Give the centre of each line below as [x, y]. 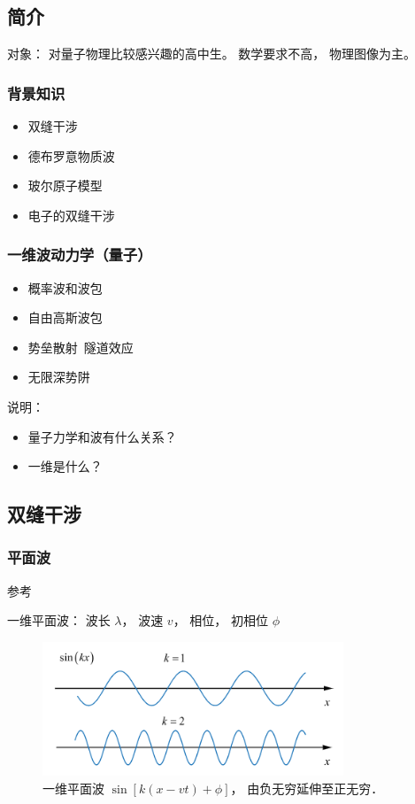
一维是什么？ [65, 466]
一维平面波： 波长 [59, 620]
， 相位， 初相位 [220, 620]
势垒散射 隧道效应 [81, 347]
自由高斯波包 [65, 317]
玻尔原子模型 [65, 186]
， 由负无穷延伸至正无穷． [307, 788]
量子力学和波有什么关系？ [102, 436]
